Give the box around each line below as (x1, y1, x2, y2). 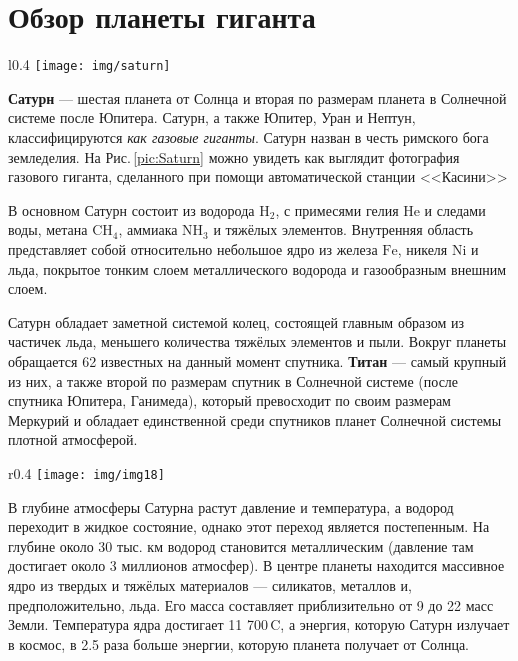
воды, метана (8, 219, 88, 240)
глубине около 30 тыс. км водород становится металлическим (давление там (8, 535, 474, 556)
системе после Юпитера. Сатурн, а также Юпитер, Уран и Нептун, (8, 107, 416, 128)
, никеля (397, 238, 448, 259)
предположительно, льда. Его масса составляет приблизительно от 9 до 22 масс (8, 594, 494, 615)
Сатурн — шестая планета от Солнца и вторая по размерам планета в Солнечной (8, 87, 507, 108)
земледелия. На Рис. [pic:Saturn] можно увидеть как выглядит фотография (8, 146, 460, 167)
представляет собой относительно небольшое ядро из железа (8, 238, 378, 259)
